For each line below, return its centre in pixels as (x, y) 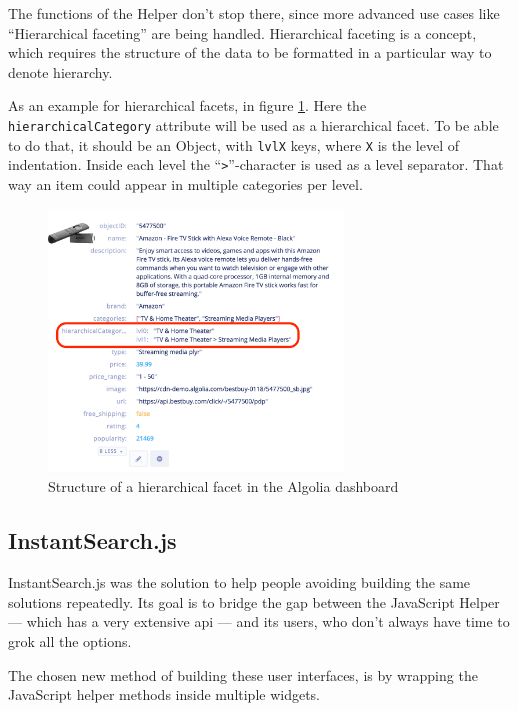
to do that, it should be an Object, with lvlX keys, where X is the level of (234, 144)
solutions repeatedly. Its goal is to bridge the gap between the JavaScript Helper (254, 601)
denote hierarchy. (60, 71)
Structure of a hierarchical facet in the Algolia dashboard (223, 486)
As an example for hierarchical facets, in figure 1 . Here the (187, 105)
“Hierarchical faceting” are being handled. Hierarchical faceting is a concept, (242, 32)
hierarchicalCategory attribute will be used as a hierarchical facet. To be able (253, 124)
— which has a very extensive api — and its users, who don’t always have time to (259, 621)
